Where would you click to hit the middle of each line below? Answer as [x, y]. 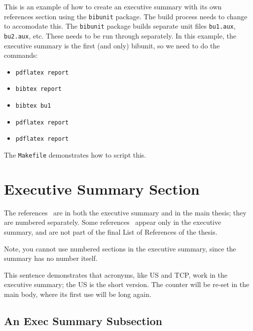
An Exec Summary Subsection [83, 320]
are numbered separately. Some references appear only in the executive [113, 222]
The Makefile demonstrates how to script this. [75, 155]
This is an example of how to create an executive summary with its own [113, 6]
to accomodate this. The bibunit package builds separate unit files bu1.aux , [120, 26]
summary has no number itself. [51, 258]
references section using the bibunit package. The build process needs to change [126, 16]
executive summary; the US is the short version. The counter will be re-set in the [127, 284]
